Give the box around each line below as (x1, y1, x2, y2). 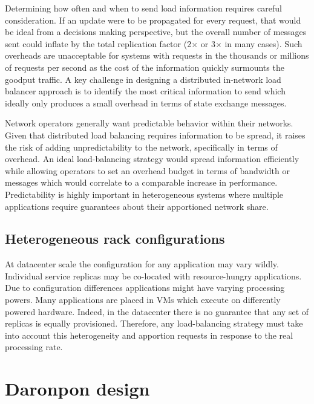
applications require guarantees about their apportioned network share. (5, 200, 269, 212)
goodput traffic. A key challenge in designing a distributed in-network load (5, 73, 281, 85)
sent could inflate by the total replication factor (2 (5, 37, 192, 50)
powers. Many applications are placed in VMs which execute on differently (5, 293, 281, 306)
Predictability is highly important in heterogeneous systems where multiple (5, 187, 284, 200)
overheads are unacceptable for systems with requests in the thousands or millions (5, 49, 309, 62)
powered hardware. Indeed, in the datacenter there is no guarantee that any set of (5, 305, 309, 318)
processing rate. (5, 340, 63, 353)
